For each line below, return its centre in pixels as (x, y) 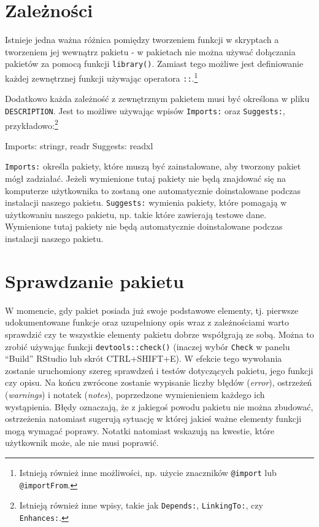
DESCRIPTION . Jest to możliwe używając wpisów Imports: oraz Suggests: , (145, 110)
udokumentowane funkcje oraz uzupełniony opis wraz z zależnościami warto (147, 322)
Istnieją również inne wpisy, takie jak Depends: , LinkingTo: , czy (141, 505)
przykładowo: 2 (32, 124)
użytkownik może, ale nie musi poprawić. (82, 443)
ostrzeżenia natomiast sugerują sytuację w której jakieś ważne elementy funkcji (153, 419)
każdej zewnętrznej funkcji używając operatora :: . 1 (102, 77)
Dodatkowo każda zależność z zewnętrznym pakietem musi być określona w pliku (157, 99)
